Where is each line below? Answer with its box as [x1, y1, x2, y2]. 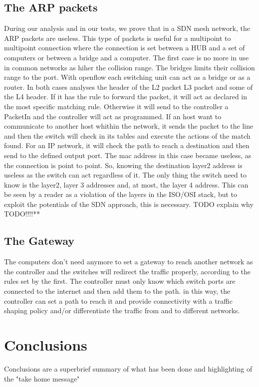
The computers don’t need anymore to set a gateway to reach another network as [4, 256, 253, 267]
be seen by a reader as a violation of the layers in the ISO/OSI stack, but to [4, 189, 238, 199]
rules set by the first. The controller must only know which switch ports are [4, 276, 236, 286]
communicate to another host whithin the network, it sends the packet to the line [4, 121, 254, 131]
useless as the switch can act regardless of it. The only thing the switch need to [4, 170, 247, 180]
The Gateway [4, 233, 75, 248]
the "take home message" [4, 373, 80, 384]
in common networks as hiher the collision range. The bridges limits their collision [4, 62, 255, 72]
